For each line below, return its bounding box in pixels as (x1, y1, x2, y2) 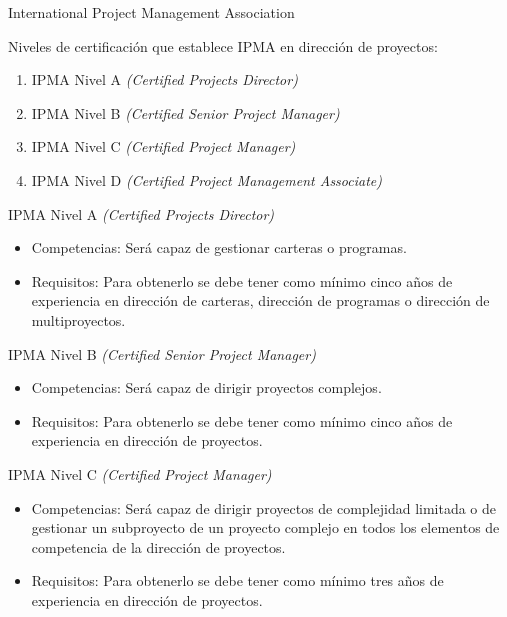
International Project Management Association (8, 2, 295, 22)
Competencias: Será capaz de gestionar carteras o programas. (31, 237, 407, 258)
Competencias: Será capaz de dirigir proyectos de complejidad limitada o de (31, 497, 497, 518)
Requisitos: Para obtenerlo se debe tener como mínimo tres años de (31, 570, 444, 591)
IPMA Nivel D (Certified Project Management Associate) (31, 169, 382, 190)
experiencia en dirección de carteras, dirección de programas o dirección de (31, 290, 490, 311)
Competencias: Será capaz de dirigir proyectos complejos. (31, 377, 382, 398)
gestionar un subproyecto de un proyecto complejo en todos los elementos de (31, 517, 500, 538)
